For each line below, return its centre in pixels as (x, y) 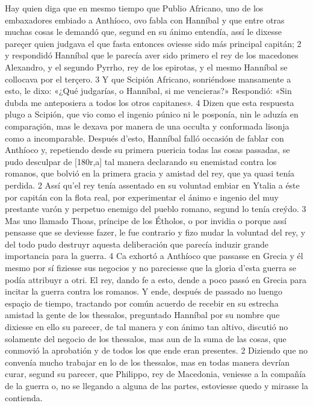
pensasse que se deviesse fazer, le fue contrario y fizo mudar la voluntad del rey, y (155, 232)
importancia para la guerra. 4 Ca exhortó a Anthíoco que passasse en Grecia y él (154, 256)
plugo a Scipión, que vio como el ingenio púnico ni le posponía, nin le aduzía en (152, 114)
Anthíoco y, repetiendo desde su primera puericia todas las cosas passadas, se (147, 150)
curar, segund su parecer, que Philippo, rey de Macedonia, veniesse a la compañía (156, 374)
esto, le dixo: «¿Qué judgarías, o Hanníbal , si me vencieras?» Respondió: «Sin (148, 91)
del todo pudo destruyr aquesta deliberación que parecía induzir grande (137, 244)
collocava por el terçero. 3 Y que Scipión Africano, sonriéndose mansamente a (148, 79)
